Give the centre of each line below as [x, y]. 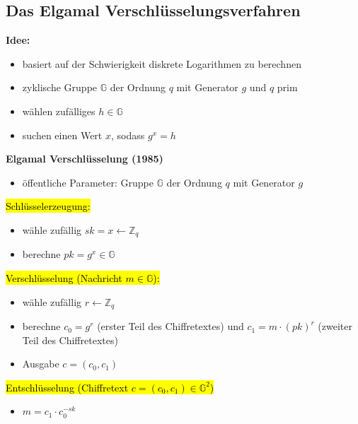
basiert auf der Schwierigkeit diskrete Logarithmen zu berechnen [162, 63]
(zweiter [335, 326]
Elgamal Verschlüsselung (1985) [85, 159]
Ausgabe [41, 364]
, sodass [128, 135]
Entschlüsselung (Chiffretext [67, 387]
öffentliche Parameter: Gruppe [88, 182]
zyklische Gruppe [60, 87]
